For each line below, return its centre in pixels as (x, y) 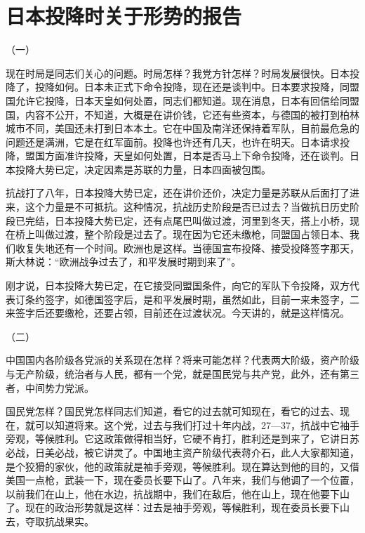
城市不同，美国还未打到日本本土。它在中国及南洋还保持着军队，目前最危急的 (182, 128)
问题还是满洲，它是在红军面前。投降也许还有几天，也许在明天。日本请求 (173, 142)
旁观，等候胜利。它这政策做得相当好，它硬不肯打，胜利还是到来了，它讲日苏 (182, 439)
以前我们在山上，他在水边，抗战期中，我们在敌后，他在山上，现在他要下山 (178, 493)
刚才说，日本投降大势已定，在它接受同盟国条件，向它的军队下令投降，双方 (178, 285)
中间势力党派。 (59, 387)
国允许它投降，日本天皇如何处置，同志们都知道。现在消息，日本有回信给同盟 (182, 100)
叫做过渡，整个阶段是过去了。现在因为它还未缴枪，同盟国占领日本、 (192, 234)
